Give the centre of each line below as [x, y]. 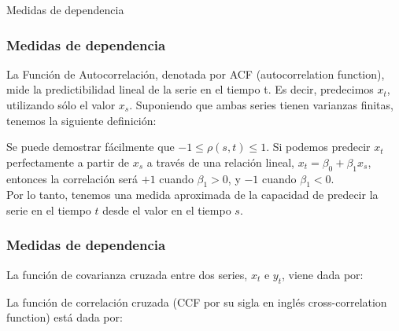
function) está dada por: [65, 317]
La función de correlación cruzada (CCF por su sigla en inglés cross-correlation [197, 302]
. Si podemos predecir [318, 147]
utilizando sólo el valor [61, 105]
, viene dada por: [322, 274]
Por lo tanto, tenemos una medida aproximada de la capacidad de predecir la [192, 195]
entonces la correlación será [72, 178]
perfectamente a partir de [68, 162]
